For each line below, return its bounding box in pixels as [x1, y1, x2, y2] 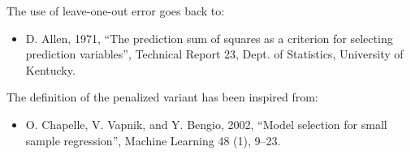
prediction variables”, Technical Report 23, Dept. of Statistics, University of [25, 45, 404, 62]
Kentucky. [25, 61, 76, 78]
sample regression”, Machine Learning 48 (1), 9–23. [25, 131, 281, 149]
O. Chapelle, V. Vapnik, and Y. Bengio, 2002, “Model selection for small [25, 115, 387, 132]
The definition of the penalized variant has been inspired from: [6, 88, 318, 105]
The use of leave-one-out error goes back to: [6, 2, 225, 19]
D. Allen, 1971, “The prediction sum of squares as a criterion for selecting [25, 29, 393, 46]
